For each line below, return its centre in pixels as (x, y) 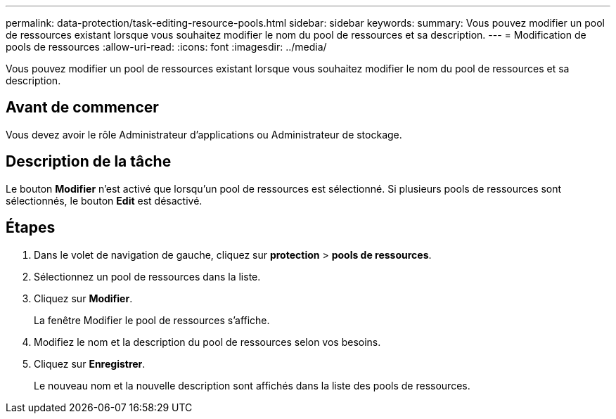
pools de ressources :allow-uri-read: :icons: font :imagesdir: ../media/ (166, 47)
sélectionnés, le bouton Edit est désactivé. (104, 200)
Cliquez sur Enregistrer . (90, 363)
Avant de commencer (82, 108)
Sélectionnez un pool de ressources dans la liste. (147, 276)
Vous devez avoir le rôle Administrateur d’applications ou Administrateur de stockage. (204, 134)
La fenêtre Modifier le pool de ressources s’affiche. (152, 320)
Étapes (31, 228)
